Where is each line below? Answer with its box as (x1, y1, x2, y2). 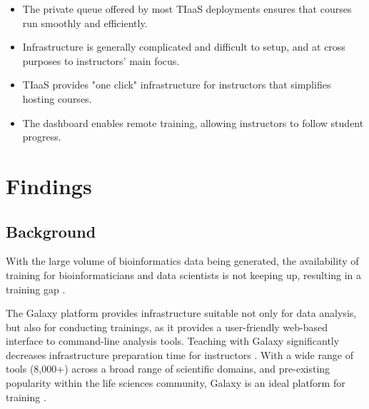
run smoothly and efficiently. (22, 15, 148, 30)
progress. (22, 129, 61, 144)
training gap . (6, 281, 66, 296)
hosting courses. (22, 91, 92, 106)
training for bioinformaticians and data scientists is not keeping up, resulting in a (6, 267, 362, 282)
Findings (6, 171, 92, 200)
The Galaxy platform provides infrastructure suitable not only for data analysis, (6, 306, 357, 320)
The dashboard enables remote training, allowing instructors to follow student (22, 115, 364, 130)
